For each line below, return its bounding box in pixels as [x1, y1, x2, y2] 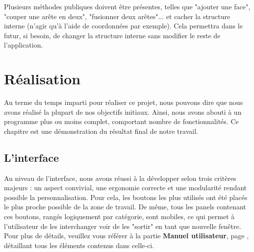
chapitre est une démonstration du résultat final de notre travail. [4, 126, 198, 136]
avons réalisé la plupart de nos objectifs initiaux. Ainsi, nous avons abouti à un [4, 106, 242, 117]
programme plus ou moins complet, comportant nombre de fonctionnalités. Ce [4, 116, 239, 126]
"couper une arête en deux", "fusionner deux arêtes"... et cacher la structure [4, 11, 230, 21]
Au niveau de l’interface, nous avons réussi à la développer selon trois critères [4, 173, 236, 183]
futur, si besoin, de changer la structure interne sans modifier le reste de [4, 30, 221, 40]
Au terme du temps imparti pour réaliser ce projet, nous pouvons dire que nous [4, 97, 243, 107]
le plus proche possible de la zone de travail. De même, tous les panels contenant [4, 202, 246, 212]
